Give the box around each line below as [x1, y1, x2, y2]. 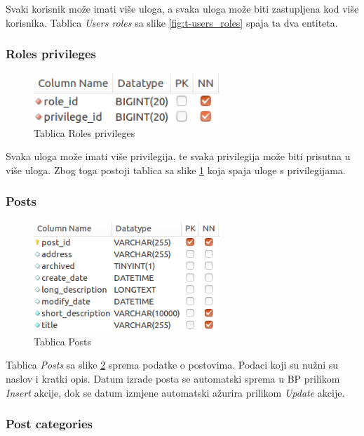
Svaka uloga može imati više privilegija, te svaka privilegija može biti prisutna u [6, 149, 351, 164]
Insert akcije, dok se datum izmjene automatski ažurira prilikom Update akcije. [6, 385, 345, 399]
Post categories [6, 415, 93, 432]
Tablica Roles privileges [34, 125, 135, 140]
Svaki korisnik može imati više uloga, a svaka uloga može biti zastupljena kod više [6, 1, 359, 15]
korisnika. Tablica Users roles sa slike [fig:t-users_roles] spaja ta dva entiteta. [6, 15, 338, 29]
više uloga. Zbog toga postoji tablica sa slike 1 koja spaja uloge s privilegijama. [6, 162, 346, 177]
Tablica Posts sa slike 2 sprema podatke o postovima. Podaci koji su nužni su [6, 357, 339, 372]
